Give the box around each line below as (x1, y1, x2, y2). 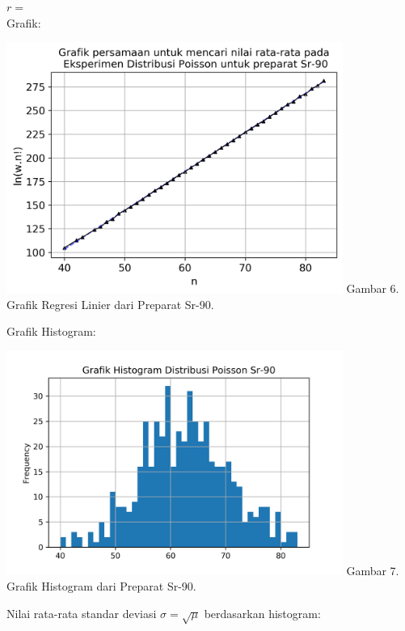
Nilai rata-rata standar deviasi (6, 604, 157, 621)
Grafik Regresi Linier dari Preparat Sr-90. (6, 295, 214, 312)
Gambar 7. (346, 561, 399, 578)
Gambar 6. (346, 279, 399, 296)
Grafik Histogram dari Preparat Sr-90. (6, 578, 196, 595)
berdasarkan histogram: (204, 604, 321, 621)
